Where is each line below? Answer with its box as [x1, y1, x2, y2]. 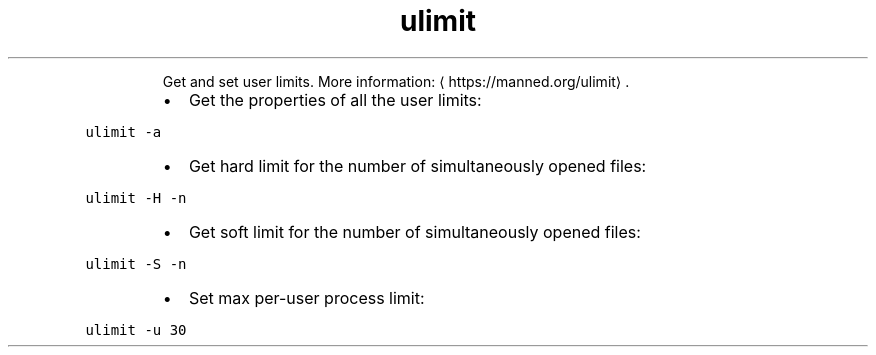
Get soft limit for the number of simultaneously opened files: [188, 221, 641, 242]
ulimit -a [85, 123, 162, 140]
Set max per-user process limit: [188, 287, 425, 308]
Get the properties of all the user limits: [188, 89, 482, 110]
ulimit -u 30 [85, 321, 187, 338]
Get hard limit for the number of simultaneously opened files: [188, 155, 647, 176]
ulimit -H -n [85, 189, 187, 206]
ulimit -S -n [85, 255, 187, 272]
